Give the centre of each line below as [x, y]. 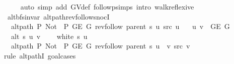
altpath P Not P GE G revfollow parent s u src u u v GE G [120, 26]
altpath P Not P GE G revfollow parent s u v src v [100, 46]
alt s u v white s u [49, 36]
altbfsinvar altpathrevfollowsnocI [58, 16]
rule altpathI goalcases [40, 55]
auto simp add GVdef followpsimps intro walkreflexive [107, 6]
